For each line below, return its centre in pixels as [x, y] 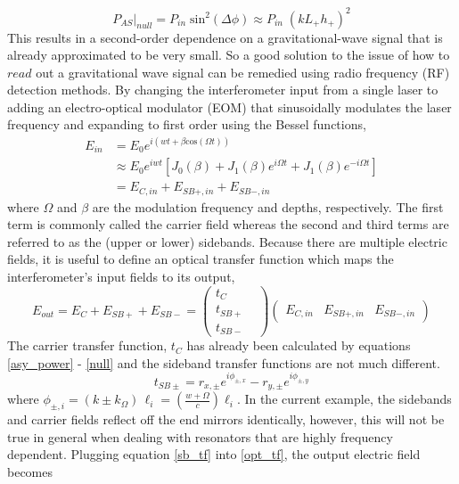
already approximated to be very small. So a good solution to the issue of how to [229, 55]
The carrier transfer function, [87, 345]
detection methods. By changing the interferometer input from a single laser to [223, 90]
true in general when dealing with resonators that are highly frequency [200, 436]
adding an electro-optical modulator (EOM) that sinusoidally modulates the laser [229, 107]
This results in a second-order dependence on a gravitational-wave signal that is [225, 37]
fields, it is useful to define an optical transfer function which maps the [201, 259]
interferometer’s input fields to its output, [121, 276]
